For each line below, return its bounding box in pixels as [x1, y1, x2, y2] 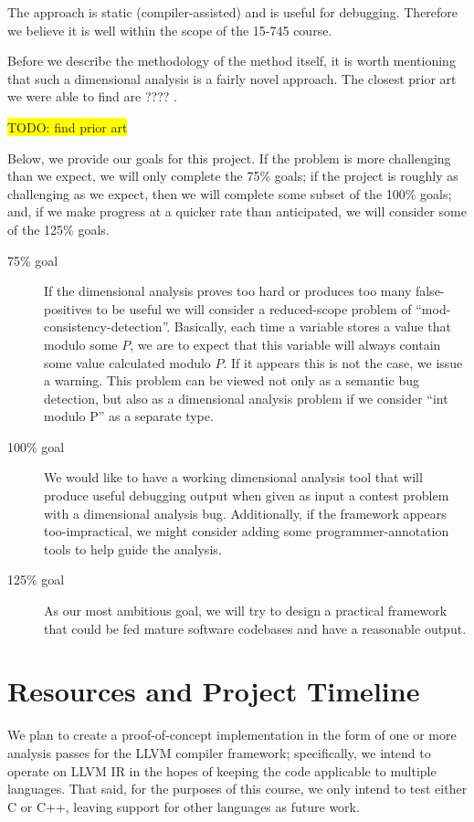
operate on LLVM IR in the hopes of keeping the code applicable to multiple [7, 761, 437, 780]
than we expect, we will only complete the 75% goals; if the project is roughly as [7, 166, 458, 185]
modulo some [44, 334, 118, 353]
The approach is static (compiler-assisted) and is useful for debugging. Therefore [7, 3, 458, 21]
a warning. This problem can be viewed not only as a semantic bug [44, 371, 419, 390]
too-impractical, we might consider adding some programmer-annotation [44, 522, 449, 541]
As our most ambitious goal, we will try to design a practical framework [44, 601, 448, 620]
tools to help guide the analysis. [44, 539, 222, 558]
